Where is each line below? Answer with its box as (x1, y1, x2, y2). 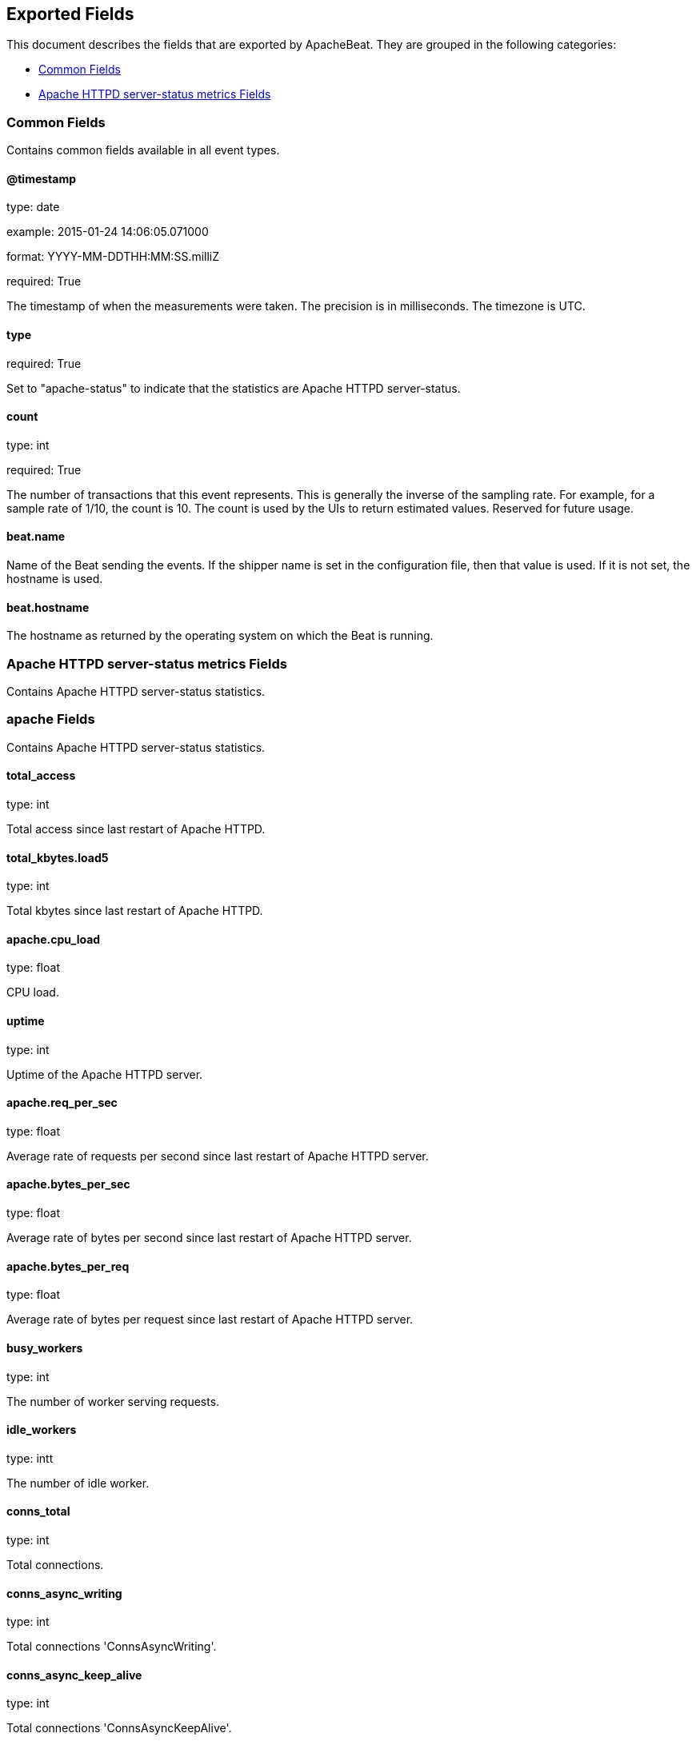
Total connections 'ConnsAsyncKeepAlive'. (6, 1721, 232, 1735)
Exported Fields (6, 4, 134, 24)
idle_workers (6, 1423, 77, 1437)
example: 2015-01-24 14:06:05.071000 (6, 225, 209, 239)
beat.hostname (6, 600, 90, 614)
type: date (6, 200, 60, 214)
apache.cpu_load (6, 932, 101, 946)
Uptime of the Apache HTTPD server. (6, 1067, 203, 1081)
